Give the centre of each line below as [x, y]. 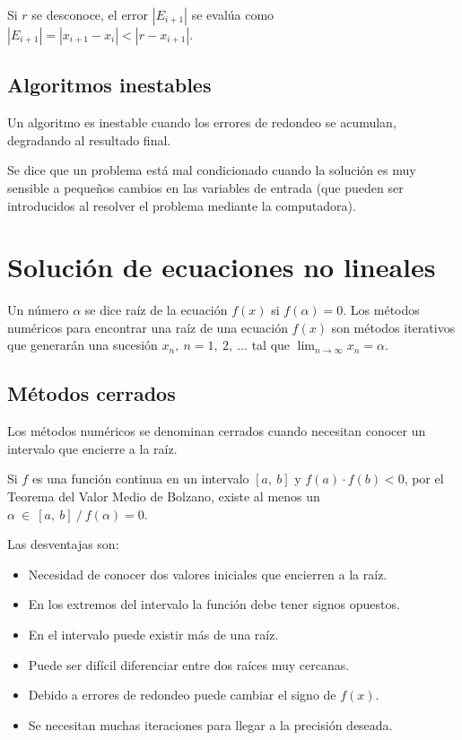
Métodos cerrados [92, 393]
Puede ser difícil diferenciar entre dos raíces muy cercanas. [189, 664]
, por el [424, 479]
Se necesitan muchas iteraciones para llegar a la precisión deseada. [210, 724]
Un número [38, 310]
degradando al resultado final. [89, 139]
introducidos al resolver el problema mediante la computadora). [182, 205]
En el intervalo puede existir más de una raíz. [153, 635]
